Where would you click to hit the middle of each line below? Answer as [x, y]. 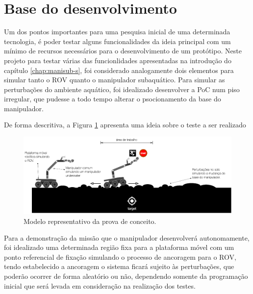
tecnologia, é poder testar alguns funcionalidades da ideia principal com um [117, 41]
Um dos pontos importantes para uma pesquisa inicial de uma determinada [117, 32]
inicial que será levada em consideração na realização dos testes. [100, 285]
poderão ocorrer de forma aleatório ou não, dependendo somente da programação [126, 276]
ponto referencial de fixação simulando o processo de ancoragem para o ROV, [120, 257]
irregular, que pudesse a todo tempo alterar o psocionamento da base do [113, 99]
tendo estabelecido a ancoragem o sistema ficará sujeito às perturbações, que [119, 266]
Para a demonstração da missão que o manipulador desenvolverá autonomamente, [127, 237]
